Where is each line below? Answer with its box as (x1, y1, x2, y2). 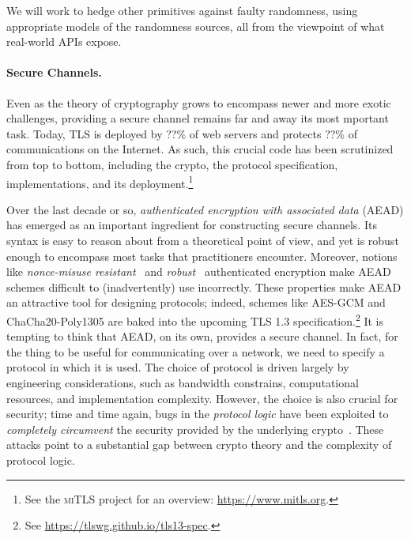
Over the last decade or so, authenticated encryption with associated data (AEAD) (6, 201, 404, 217)
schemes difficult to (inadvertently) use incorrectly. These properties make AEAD (6, 278, 402, 295)
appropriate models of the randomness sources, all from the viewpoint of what (6, 17, 385, 34)
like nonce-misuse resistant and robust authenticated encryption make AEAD (6, 263, 391, 280)
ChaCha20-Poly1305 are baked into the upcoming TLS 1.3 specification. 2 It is (6, 310, 383, 329)
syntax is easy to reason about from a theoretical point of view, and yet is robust (6, 232, 399, 248)
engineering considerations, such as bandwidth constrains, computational (6, 374, 359, 390)
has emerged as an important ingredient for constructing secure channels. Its (6, 217, 377, 233)
